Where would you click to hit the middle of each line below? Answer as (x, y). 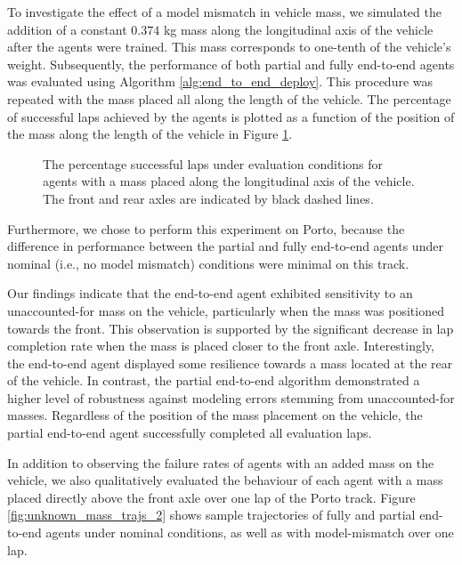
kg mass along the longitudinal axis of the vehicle (298, 29)
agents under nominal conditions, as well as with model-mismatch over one (250, 533)
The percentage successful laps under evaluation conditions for (213, 163)
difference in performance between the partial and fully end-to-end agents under (225, 246)
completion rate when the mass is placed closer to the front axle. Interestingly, (221, 346)
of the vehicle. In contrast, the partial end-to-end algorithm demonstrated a (214, 380)
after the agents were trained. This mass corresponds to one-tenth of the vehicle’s (229, 47)
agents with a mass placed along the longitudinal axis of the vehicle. (229, 181)
